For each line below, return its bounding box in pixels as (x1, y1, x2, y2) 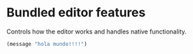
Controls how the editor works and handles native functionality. (6, 27, 187, 36)
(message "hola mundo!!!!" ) (6, 40, 88, 47)
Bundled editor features (6, 5, 146, 21)
